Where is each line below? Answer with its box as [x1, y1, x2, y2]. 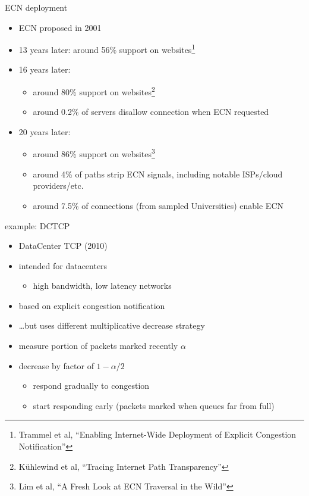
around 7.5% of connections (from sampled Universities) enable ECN [33, 199, 283, 211]
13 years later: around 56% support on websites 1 [18, 42, 196, 55]
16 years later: [18, 63, 71, 76]
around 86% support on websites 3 [33, 146, 155, 160]
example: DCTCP [5, 219, 70, 232]
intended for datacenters [18, 259, 108, 272]
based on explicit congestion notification [18, 299, 165, 311]
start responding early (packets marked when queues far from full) [33, 399, 275, 411]
